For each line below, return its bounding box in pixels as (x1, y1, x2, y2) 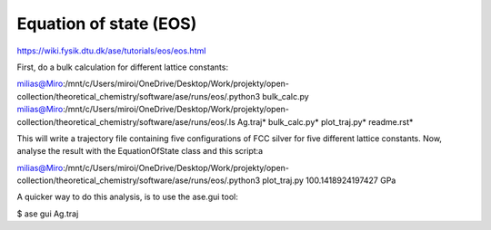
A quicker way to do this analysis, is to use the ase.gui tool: (16, 191, 238, 203)
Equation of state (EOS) (16, 14, 197, 34)
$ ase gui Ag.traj (16, 208, 79, 219)
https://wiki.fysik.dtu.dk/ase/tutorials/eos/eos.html (16, 45, 206, 56)
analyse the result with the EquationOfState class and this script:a (16, 146, 264, 157)
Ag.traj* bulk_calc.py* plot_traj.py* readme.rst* (236, 116, 414, 127)
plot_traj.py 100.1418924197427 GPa (262, 175, 396, 186)
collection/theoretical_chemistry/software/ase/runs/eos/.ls (16, 116, 235, 127)
